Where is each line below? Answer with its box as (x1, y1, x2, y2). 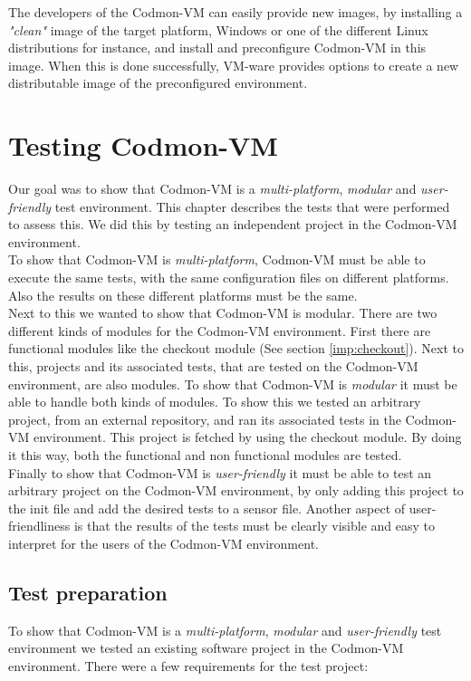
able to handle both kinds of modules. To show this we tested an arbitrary (8, 392, 421, 411)
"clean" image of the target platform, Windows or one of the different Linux (8, 20, 428, 39)
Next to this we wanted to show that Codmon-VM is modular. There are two (8, 303, 437, 322)
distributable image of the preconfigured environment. (8, 73, 308, 92)
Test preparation (8, 578, 168, 606)
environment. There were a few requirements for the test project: (8, 656, 369, 675)
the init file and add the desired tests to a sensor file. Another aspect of (8, 498, 406, 517)
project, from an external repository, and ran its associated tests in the (8, 409, 401, 428)
